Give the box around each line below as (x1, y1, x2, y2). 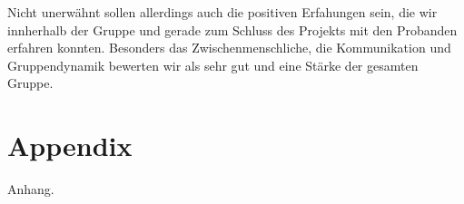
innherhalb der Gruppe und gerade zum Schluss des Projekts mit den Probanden (7, 20, 458, 39)
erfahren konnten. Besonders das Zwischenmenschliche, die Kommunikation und (7, 38, 451, 57)
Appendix (7, 127, 133, 164)
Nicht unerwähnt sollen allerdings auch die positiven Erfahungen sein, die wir (7, 3, 438, 21)
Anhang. (7, 180, 54, 199)
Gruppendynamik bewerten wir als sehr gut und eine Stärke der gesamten (7, 55, 419, 74)
